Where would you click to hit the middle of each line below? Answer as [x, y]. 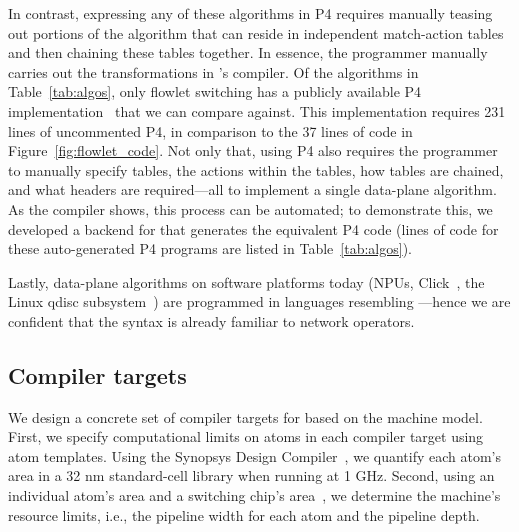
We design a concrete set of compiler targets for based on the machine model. [245, 416]
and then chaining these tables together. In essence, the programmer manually [248, 52]
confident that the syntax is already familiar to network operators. [211, 320]
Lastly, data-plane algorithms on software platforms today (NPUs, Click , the [246, 281]
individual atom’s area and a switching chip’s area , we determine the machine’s [254, 495]
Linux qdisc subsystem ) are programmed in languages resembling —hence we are [259, 301]
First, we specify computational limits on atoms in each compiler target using [246, 436]
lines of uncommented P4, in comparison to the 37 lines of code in [210, 130]
